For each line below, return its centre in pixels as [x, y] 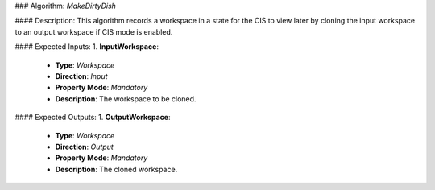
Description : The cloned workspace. [116, 169]
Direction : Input [81, 76]
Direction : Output [85, 147]
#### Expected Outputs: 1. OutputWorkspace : [93, 118]
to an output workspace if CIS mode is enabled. [94, 31]
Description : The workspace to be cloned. [126, 99]
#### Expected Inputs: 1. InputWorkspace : [87, 47]
